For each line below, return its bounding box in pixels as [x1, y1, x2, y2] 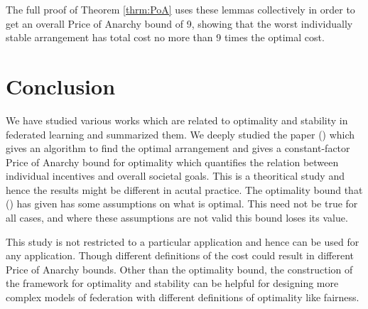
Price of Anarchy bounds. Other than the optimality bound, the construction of [6, 261, 353, 276]
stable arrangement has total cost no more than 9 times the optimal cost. [6, 30, 325, 45]
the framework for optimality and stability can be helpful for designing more [6, 276, 339, 291]
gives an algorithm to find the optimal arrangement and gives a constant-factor [6, 141, 350, 156]
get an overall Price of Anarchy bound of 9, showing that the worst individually [6, 16, 353, 31]
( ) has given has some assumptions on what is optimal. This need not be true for [6, 196, 358, 211]
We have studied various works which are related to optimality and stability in [6, 112, 348, 127]
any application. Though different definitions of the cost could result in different [6, 248, 354, 263]
